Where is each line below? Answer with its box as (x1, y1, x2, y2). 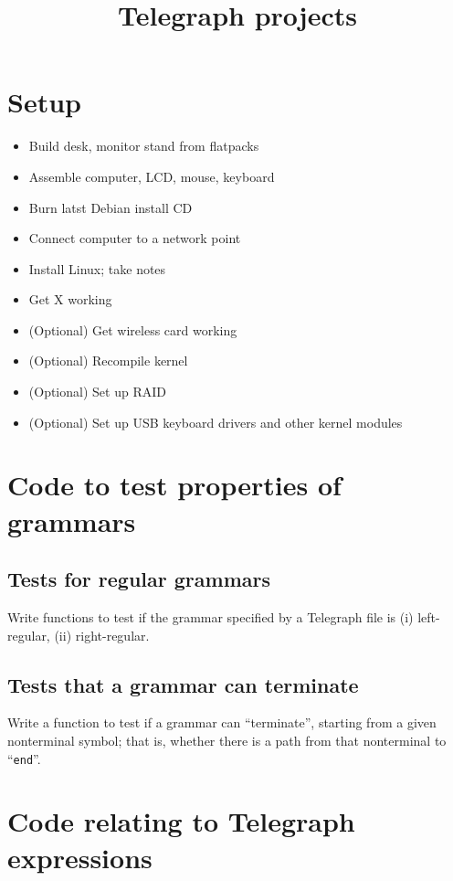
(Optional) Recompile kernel (28, 351, 188, 370)
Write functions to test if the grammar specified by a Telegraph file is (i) (7, 608, 414, 627)
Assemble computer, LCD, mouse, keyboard (28, 166, 275, 186)
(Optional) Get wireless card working (28, 320, 237, 339)
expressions (7, 838, 153, 876)
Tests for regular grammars (7, 565, 270, 593)
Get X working (28, 290, 112, 309)
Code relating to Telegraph (7, 802, 355, 840)
